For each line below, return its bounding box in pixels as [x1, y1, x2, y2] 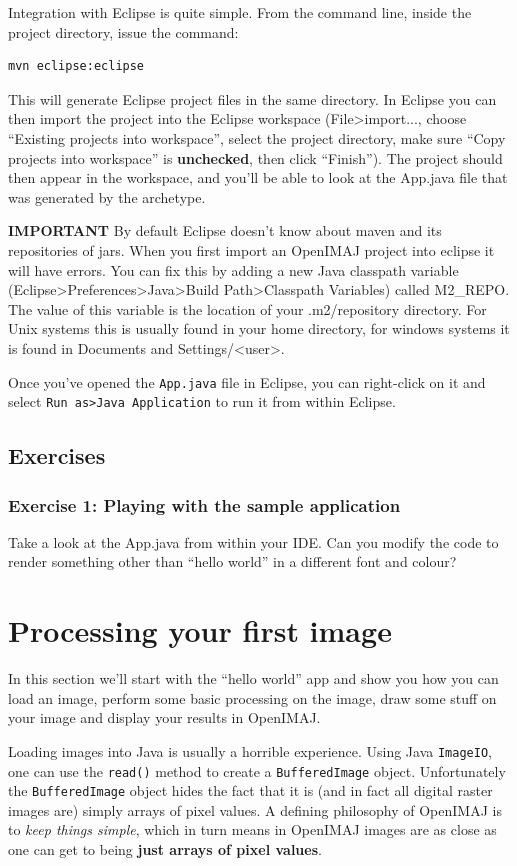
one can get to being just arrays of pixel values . [8, 839, 322, 860]
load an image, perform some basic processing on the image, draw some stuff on [8, 687, 497, 708]
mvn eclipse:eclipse [8, 59, 145, 74]
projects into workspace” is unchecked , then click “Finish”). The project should [8, 147, 503, 168]
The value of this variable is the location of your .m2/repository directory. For [8, 298, 487, 319]
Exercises [8, 440, 106, 471]
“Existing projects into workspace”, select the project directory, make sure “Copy [8, 127, 506, 148]
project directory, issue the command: [8, 21, 239, 42]
